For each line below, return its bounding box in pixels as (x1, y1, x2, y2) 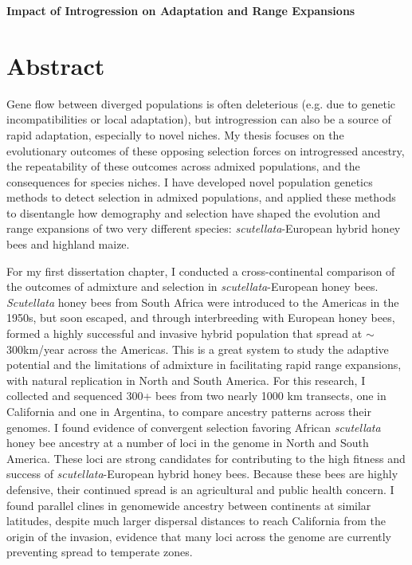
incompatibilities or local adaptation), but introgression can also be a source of (6, 111, 391, 128)
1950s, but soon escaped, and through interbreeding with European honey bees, (6, 309, 395, 326)
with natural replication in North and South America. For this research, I (6, 371, 366, 388)
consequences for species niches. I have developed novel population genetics (6, 173, 373, 190)
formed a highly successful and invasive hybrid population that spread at (6, 325, 363, 342)
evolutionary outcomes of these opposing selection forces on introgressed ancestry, (6, 142, 405, 159)
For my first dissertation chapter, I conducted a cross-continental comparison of (6, 262, 395, 279)
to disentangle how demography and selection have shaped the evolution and (6, 204, 381, 221)
